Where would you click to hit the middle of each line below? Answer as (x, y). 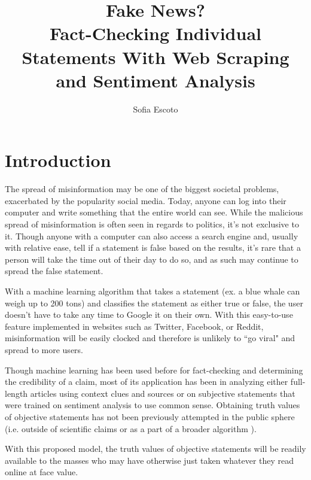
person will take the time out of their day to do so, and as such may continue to (152, 259)
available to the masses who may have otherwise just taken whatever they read (150, 460)
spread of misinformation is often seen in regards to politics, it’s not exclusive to (152, 224)
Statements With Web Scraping (155, 57)
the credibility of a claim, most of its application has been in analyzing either (147, 382)
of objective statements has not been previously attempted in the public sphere (150, 416)
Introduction (58, 160)
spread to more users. (44, 349)
